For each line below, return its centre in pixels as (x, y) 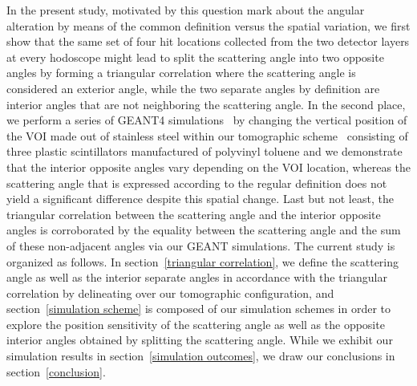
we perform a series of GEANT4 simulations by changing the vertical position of (207, 120)
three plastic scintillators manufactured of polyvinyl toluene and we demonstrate (204, 151)
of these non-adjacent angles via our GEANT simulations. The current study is (201, 245)
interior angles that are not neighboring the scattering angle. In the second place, (206, 104)
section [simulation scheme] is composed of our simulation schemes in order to (199, 309)
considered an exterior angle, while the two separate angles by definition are (193, 88)
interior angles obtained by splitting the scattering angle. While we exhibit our (200, 340)
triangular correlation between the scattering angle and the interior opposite (194, 214)
